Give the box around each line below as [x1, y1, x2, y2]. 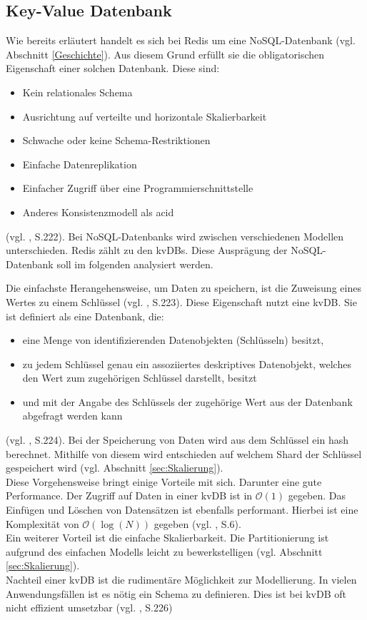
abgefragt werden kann [22, 408, 123, 423]
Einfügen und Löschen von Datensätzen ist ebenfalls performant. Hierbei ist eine [6, 502, 358, 517]
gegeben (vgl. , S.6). [154, 516, 241, 531]
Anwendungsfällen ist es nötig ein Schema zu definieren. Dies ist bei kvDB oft [6, 586, 347, 601]
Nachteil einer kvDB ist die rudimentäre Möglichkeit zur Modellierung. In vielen [6, 572, 357, 587]
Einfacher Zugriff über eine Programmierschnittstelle [22, 181, 253, 195]
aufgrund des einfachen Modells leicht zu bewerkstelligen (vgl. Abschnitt [6, 544, 323, 559]
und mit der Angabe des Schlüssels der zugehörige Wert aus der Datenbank [22, 394, 353, 409]
